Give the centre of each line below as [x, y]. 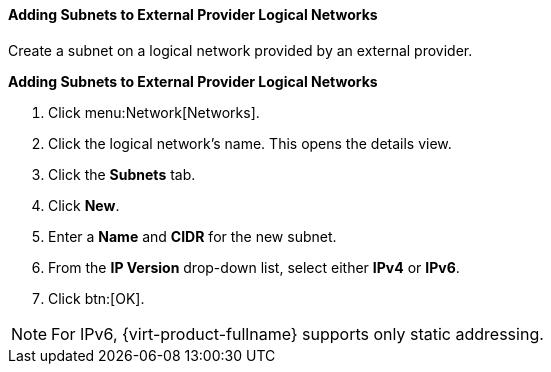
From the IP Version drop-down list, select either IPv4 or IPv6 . [254, 267]
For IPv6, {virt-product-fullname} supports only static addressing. [297, 333]
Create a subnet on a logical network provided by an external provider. [240, 50]
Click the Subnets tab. [122, 174]
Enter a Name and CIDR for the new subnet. [192, 236]
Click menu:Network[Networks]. [154, 112]
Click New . [84, 205]
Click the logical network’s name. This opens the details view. [250, 143]
